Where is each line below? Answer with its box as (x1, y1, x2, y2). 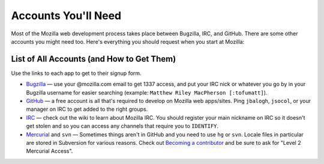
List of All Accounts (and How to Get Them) (11, 54, 176, 64)
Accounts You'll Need (11, 9, 122, 22)
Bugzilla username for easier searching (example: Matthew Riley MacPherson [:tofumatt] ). (26, 89, 268, 96)
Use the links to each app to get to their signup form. (11, 69, 142, 77)
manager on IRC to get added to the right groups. (26, 105, 148, 113)
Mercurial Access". (26, 147, 73, 155)
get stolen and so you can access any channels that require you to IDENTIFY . (26, 123, 219, 130)
